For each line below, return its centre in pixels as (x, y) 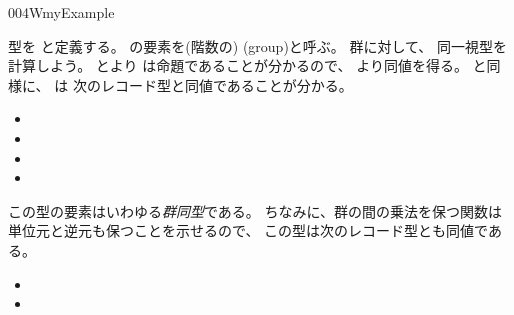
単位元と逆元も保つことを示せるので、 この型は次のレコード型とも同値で (248, 230)
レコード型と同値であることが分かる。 (226, 84)
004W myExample (61, 12)
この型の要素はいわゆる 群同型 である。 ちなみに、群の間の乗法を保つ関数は (255, 210)
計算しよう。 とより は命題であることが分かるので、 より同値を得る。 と (247, 65)
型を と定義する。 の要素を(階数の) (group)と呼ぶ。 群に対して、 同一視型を (258, 45)
